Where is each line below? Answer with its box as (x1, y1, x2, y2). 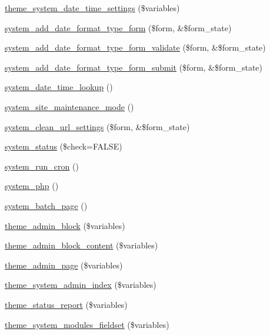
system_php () (5, 180, 59, 192)
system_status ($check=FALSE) (5, 140, 122, 152)
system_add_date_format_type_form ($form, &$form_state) (5, 21, 232, 34)
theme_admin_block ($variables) (5, 219, 125, 231)
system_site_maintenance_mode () (5, 100, 134, 112)
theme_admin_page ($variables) (5, 258, 123, 271)
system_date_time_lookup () (5, 81, 113, 93)
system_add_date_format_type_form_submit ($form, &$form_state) (5, 61, 262, 73)
